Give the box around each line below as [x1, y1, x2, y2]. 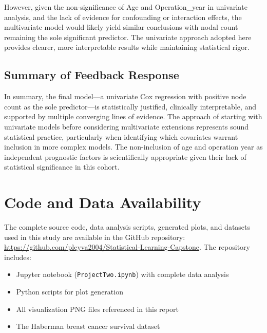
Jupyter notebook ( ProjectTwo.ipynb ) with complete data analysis [16, 269, 229, 280]
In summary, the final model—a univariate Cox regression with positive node [4, 91, 246, 102]
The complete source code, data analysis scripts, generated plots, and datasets [4, 221, 251, 232]
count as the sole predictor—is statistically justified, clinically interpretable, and [4, 101, 257, 112]
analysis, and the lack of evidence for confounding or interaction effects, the [4, 11, 242, 22]
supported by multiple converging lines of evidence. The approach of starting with [4, 111, 262, 122]
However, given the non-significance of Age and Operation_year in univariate [4, 2, 247, 12]
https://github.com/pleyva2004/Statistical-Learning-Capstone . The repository [4, 242, 251, 252]
